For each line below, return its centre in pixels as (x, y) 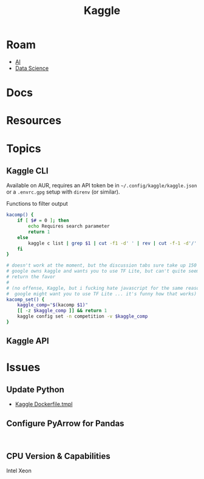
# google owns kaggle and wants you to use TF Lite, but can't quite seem (103, 271)
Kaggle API (28, 341)
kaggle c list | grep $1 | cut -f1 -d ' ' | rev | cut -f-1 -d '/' (113, 243)
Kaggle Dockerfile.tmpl (44, 404)
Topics (24, 148)
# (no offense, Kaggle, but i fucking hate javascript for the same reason (104, 288)
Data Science (32, 68)
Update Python (36, 389)
